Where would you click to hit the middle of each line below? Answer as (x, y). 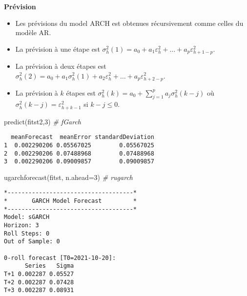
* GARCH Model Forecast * (71, 201)
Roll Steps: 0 (27, 233)
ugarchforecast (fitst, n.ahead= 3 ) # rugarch (68, 177)
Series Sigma (49, 266)
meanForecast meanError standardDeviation (82, 137)
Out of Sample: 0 (32, 242)
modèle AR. (33, 32)
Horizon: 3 (21, 226)
